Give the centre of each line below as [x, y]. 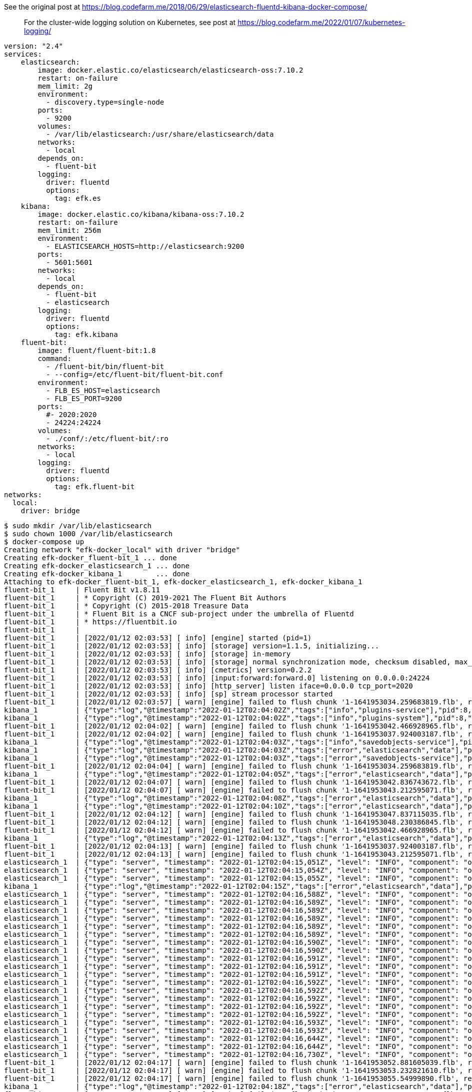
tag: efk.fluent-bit [95, 487]
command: [54, 358]
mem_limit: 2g [65, 86]
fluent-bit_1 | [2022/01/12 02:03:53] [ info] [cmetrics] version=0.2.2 [158, 670]
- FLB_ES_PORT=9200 [84, 399]
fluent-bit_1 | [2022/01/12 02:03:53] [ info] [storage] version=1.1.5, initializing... [192, 646]
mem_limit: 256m [69, 230]
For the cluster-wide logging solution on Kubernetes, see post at [130, 22]
